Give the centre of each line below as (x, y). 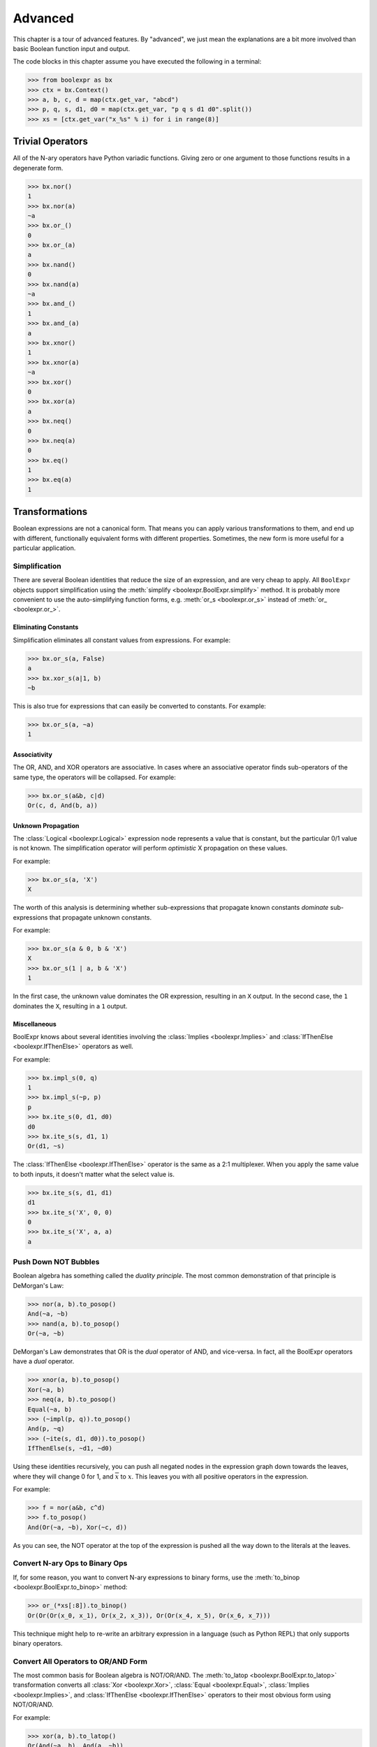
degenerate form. (38, 168)
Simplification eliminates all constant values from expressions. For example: (121, 640)
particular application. (44, 548)
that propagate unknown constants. (101, 917)
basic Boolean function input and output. (72, 48)
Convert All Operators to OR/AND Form (80, 1661)
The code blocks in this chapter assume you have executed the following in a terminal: (137, 61)
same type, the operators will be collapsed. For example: (94, 777)
